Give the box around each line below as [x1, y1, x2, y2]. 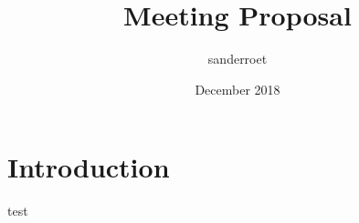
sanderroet [207, 49, 268, 68]
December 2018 [195, 79, 280, 98]
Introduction [7, 148, 170, 186]
